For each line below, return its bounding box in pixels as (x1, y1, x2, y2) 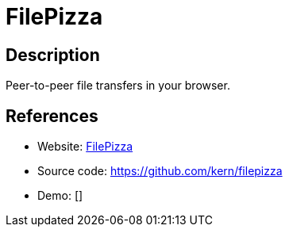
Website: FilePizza (37, 139, 133, 154)
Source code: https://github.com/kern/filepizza (37, 164, 283, 178)
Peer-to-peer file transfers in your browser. (6, 78, 230, 93)
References (6, 105, 98, 126)
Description (6, 44, 100, 65)
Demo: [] (37, 189, 83, 203)
